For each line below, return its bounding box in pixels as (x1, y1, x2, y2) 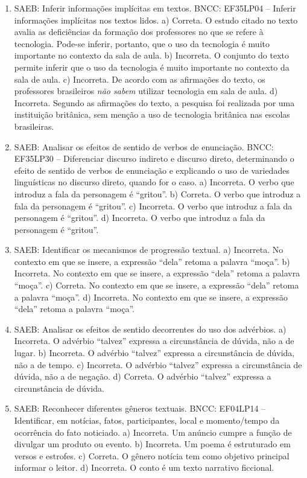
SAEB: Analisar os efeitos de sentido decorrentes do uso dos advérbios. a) (14, 322, 286, 335)
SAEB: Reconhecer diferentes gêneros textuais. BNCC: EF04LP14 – (14, 402, 266, 415)
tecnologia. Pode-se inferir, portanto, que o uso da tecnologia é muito (14, 37, 270, 49)
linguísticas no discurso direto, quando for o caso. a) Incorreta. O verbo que (14, 176, 294, 188)
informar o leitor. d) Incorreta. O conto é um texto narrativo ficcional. (14, 461, 274, 474)
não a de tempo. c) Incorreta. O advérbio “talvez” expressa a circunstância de (14, 358, 302, 371)
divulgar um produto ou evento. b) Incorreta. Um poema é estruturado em (14, 438, 291, 450)
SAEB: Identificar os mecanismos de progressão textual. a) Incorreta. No (14, 243, 283, 256)
